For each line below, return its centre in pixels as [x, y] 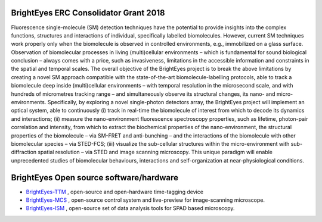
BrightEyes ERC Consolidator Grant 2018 [88, 13]
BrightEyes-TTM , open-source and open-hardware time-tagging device [115, 192]
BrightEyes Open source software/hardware [95, 178]
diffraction [24, 152]
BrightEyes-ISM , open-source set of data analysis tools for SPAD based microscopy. [130, 208]
